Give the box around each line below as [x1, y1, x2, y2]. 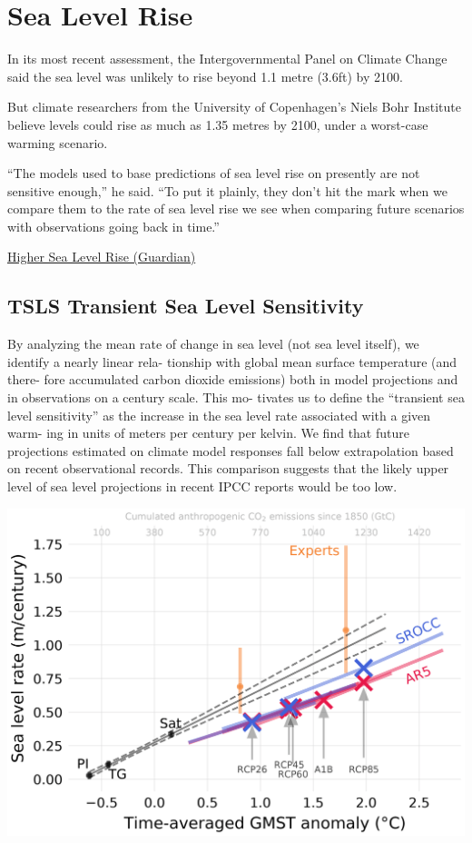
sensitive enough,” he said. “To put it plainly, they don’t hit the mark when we [7, 181, 447, 200]
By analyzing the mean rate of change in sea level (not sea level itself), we [7, 334, 419, 353]
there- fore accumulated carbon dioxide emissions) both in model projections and [7, 370, 458, 389]
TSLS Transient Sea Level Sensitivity [7, 292, 364, 320]
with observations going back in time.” [7, 216, 220, 235]
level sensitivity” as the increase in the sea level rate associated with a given [7, 405, 431, 424]
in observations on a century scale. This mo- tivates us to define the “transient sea [7, 388, 465, 407]
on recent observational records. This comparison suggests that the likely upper [7, 459, 449, 478]
